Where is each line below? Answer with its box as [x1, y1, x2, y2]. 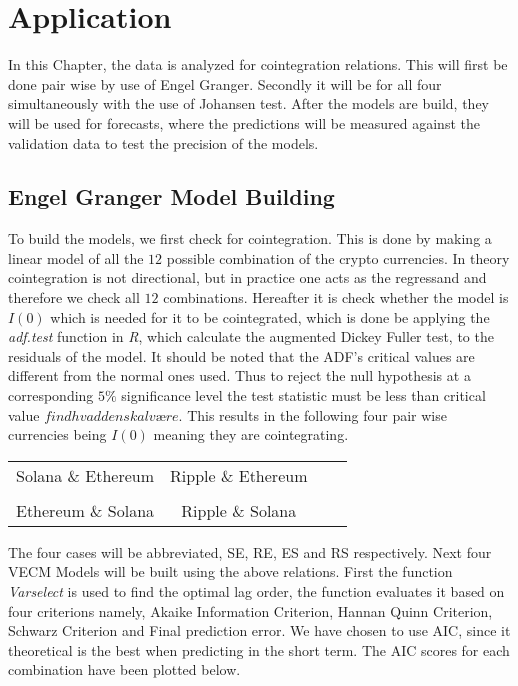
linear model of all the [8, 247, 144, 268]
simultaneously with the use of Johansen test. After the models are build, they [8, 93, 490, 114]
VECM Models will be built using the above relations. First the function [8, 561, 453, 582]
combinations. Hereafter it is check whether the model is [163, 287, 509, 308]
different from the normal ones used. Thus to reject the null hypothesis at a [8, 365, 471, 386]
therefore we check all [8, 287, 140, 308]
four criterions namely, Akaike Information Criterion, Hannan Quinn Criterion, [8, 600, 493, 621]
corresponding [8, 385, 94, 406]
